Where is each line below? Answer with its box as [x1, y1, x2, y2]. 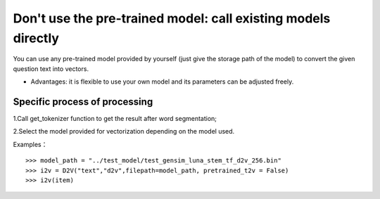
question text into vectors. [13, 64, 89, 73]
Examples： [13, 140, 48, 148]
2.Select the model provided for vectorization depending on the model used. [13, 127, 235, 136]
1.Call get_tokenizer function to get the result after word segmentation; [13, 115, 217, 123]
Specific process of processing [13, 96, 153, 108]
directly [13, 30, 60, 46]
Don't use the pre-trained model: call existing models [13, 11, 331, 26]
